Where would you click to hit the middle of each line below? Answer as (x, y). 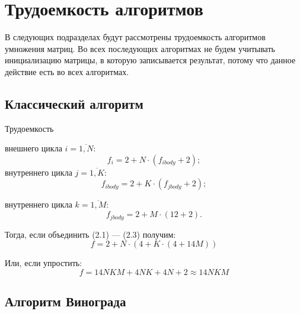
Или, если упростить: (44, 263)
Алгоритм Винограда (66, 301)
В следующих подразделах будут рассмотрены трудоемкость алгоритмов (135, 37)
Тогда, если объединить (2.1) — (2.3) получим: (90, 234)
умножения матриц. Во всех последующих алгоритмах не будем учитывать (140, 48)
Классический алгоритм (74, 103)
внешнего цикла (33, 148)
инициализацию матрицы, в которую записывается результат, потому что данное (150, 60)
